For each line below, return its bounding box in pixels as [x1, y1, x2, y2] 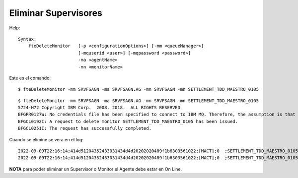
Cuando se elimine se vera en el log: [9, 136, 84, 142]
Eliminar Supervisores [9, 7, 103, 18]
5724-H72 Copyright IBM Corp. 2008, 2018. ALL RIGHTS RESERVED [18, 105, 181, 111]
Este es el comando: [9, 75, 51, 81]
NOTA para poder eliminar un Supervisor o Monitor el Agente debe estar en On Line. [9, 166, 182, 172]
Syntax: [18, 36, 37, 42]
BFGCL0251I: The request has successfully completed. [18, 125, 151, 131]
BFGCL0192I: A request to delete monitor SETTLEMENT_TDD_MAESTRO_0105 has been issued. [18, 119, 238, 124]
